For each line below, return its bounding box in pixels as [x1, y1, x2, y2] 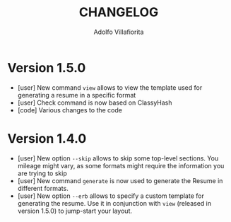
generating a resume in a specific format [17, 90, 136, 99]
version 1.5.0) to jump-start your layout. [17, 206, 133, 215]
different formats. [17, 184, 69, 192]
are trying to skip [17, 169, 67, 177]
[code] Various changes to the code [17, 105, 122, 114]
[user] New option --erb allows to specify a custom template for [17, 192, 205, 200]
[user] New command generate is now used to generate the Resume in [17, 176, 223, 185]
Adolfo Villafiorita [93, 28, 144, 36]
